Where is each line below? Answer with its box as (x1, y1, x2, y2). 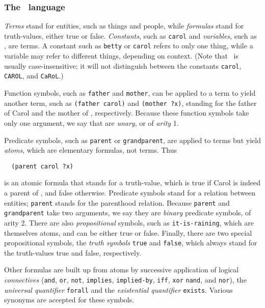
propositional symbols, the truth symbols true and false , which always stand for (4, 237, 257, 248)
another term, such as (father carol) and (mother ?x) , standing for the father (4, 97, 257, 108)
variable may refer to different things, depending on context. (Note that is (4, 50, 238, 61)
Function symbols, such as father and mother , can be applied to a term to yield (4, 88, 256, 98)
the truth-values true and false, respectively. (4, 247, 142, 258)
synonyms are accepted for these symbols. (4, 294, 135, 305)
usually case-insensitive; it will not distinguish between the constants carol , (4, 60, 242, 71)
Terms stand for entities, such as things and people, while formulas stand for (4, 20, 244, 31)
